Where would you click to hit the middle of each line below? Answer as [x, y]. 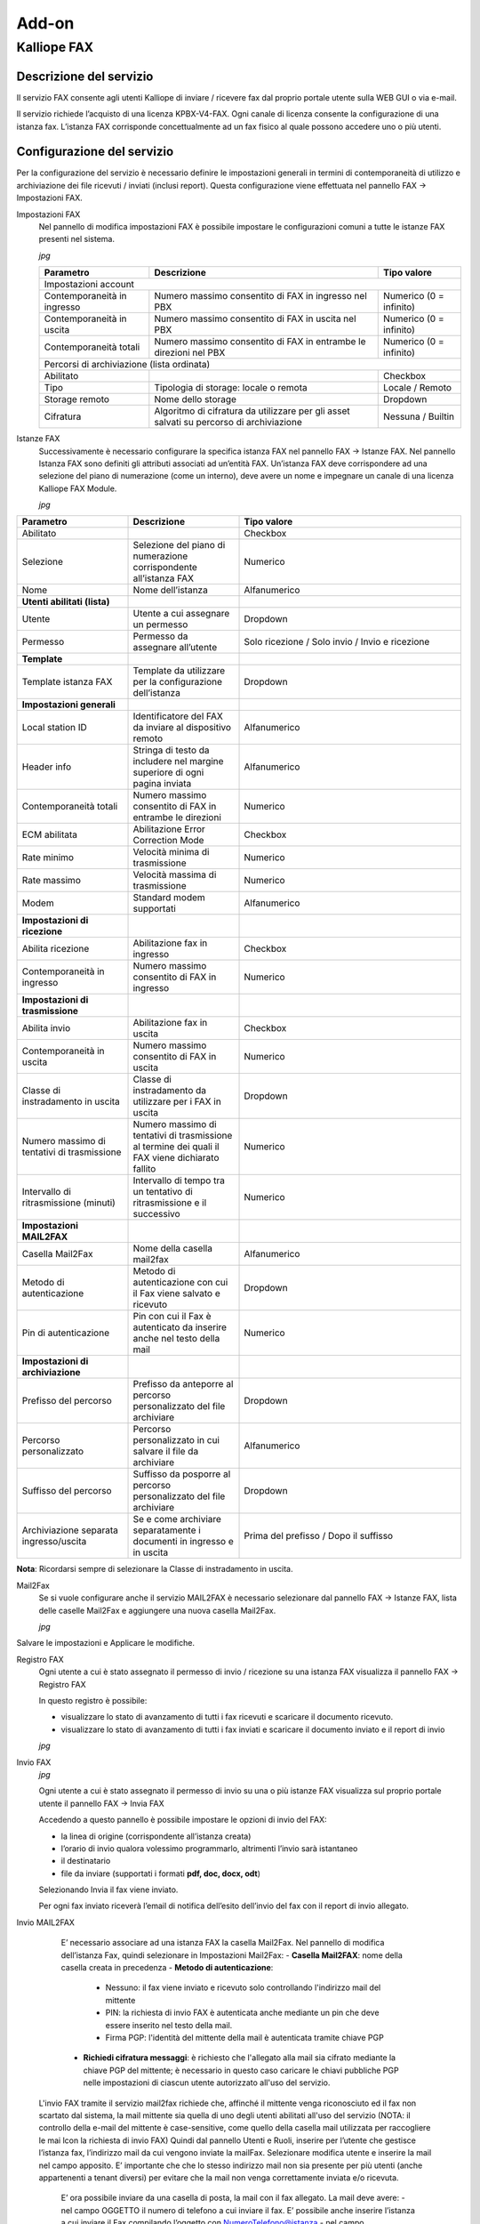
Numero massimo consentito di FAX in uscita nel [255, 318]
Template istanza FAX [67, 682]
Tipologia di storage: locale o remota [231, 388]
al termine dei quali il [176, 1147]
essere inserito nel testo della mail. [169, 2025]
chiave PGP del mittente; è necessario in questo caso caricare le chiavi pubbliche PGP [241, 2070]
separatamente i [167, 1530]
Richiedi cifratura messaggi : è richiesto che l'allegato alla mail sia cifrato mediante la [239, 2058]
